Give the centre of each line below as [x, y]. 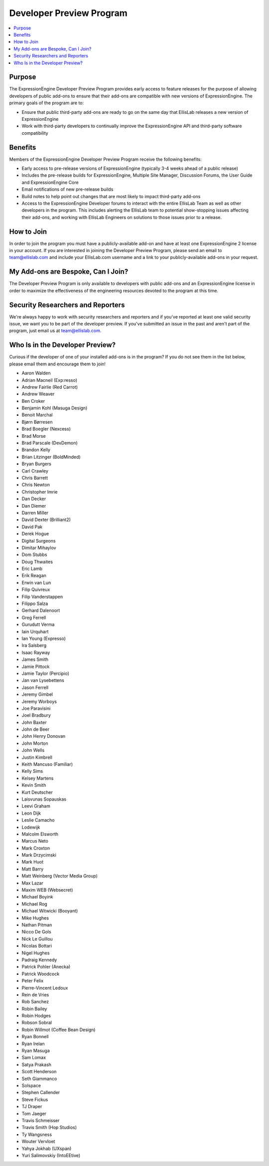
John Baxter [34, 722]
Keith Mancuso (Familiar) [47, 764]
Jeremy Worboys [39, 701]
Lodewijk [31, 827]
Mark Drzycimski [39, 855]
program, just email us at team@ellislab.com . [55, 331]
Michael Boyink [37, 897]
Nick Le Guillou [37, 939]
